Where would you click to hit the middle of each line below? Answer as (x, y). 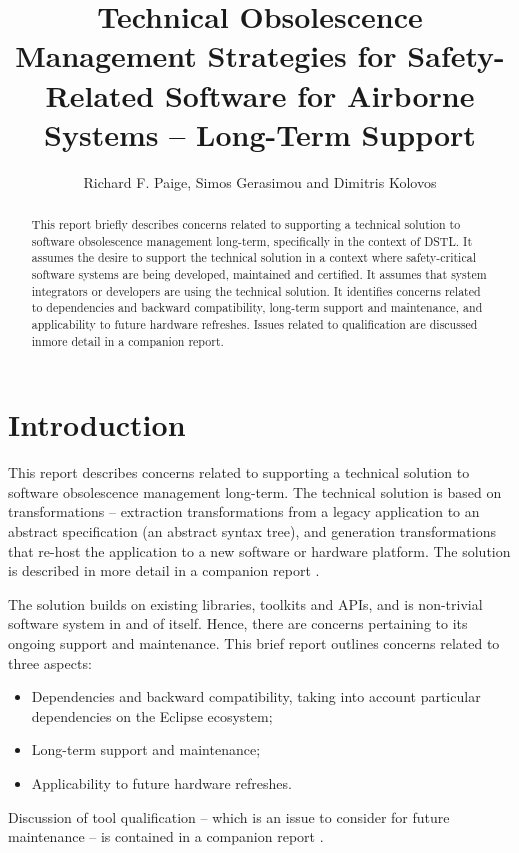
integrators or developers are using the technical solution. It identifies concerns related (256, 290)
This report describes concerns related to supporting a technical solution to (239, 472)
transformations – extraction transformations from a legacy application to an (244, 511)
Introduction (97, 424)
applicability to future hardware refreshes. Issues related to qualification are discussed (254, 324)
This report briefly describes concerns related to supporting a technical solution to (246, 224)
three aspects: (50, 662)
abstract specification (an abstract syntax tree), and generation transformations (252, 531)
